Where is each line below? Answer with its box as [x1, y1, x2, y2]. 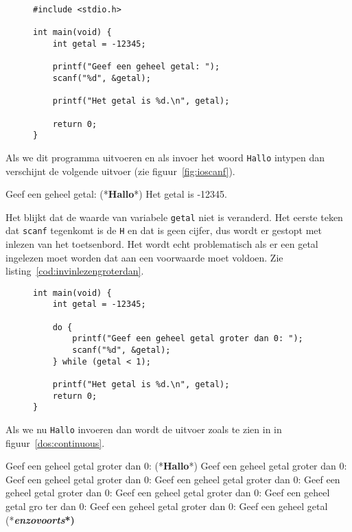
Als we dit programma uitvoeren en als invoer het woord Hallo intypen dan [5, 150, 325, 164]
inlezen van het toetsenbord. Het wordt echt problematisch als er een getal [5, 237, 318, 251]
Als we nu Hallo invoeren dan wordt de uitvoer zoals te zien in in [5, 422, 282, 437]
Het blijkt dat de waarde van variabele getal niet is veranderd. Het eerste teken [5, 209, 343, 224]
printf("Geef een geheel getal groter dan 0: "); [72, 334, 303, 344]
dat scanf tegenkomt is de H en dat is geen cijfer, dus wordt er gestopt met [5, 223, 322, 238]
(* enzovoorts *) [5, 512, 75, 527]
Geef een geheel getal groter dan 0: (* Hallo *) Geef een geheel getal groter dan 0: [5, 459, 347, 473]
